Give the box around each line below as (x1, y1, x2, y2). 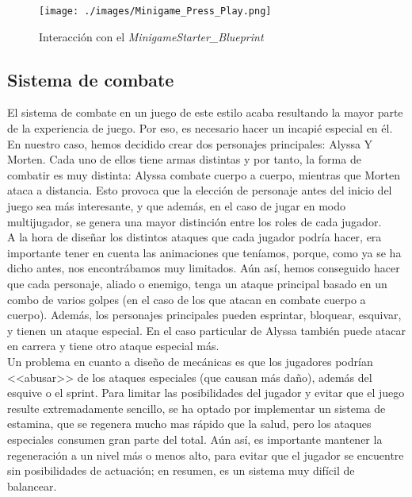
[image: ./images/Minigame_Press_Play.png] (39, 6, 272, 17)
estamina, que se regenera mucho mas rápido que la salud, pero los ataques (7, 415, 372, 432)
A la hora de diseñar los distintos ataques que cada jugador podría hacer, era (7, 229, 382, 245)
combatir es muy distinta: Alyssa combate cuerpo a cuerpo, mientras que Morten (7, 166, 400, 183)
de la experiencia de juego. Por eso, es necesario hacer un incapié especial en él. (7, 120, 393, 137)
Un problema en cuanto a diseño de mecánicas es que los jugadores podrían (7, 353, 373, 369)
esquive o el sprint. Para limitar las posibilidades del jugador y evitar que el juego (7, 384, 405, 401)
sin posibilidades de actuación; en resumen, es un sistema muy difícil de (7, 462, 355, 479)
